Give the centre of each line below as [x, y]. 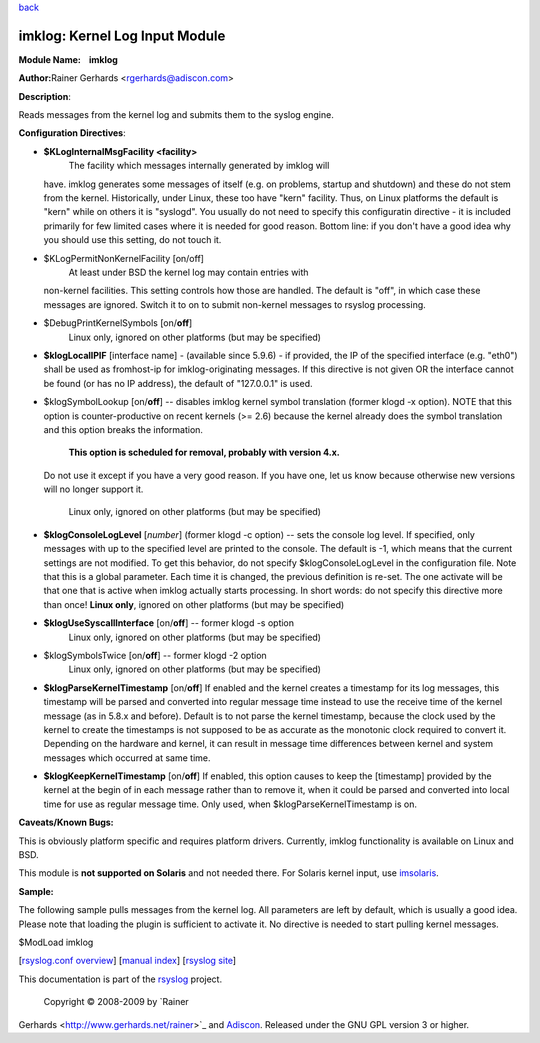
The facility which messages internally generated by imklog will [199, 166]
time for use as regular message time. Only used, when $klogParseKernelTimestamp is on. [230, 804]
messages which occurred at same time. [127, 757]
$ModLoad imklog [56, 942]
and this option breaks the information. [123, 429]
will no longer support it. [93, 489]
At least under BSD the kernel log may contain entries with [188, 272]
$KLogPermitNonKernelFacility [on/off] [124, 258]
